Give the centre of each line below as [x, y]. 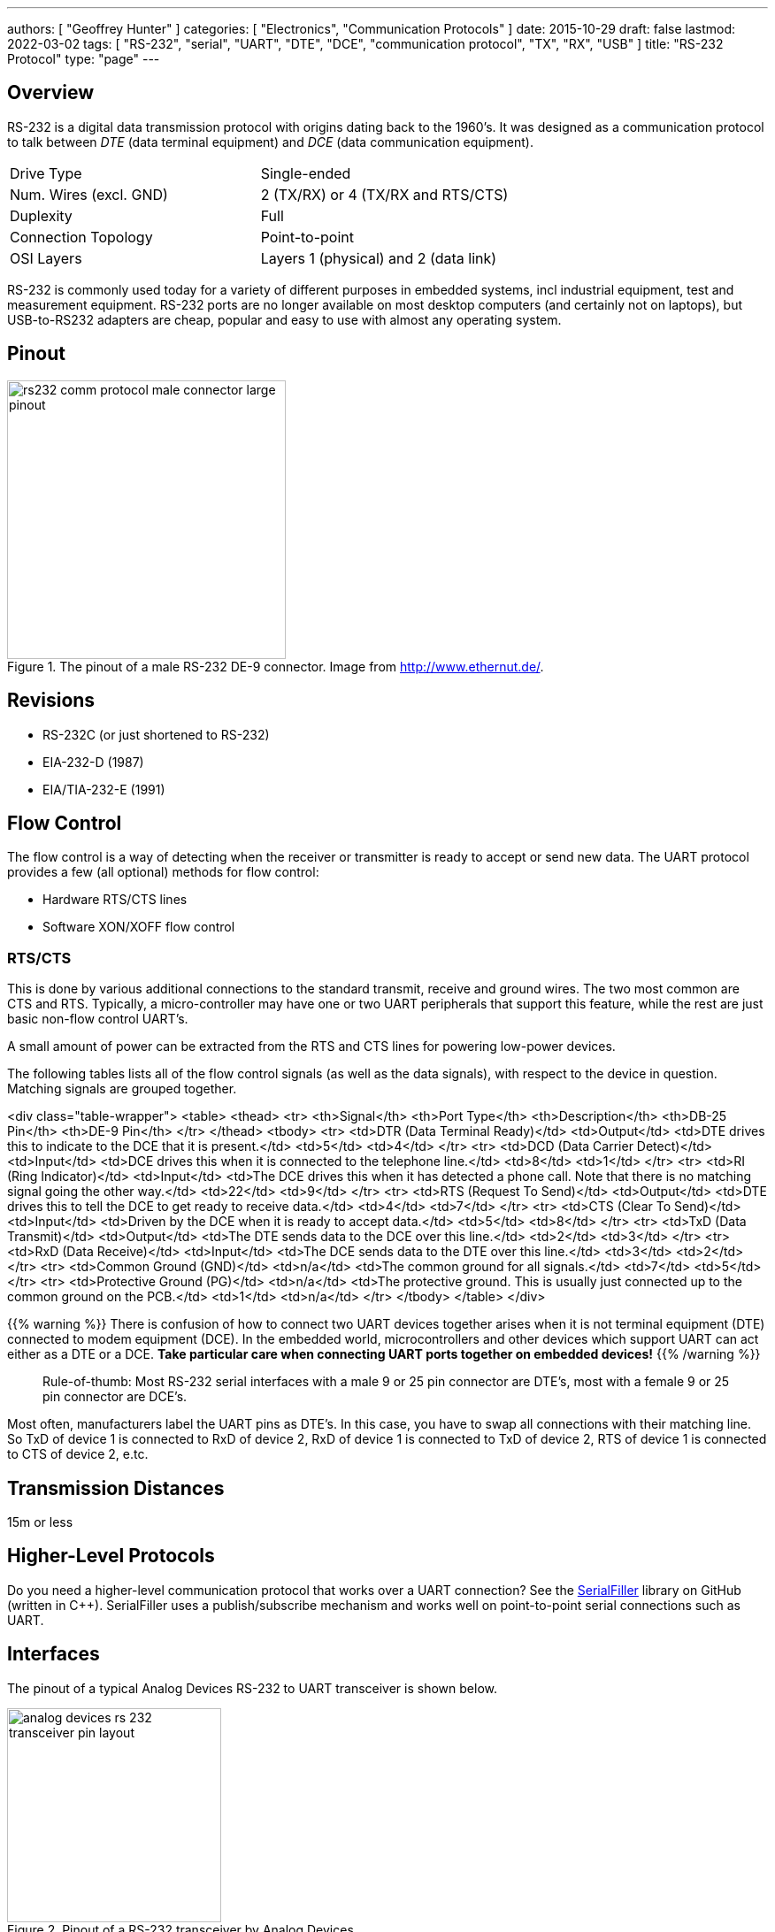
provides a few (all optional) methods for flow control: [163, 872]
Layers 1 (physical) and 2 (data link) [379, 258]
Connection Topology [81, 237]
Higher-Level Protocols [111, 1556]
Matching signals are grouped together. [122, 1089]
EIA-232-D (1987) [93, 762]
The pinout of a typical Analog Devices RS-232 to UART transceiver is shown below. [252, 1688]
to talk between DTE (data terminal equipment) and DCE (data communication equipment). [270, 142]
